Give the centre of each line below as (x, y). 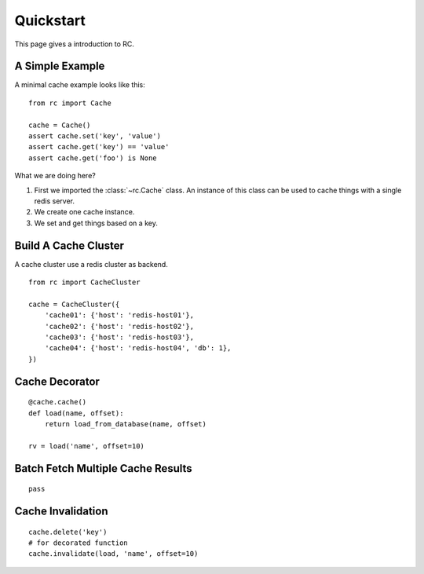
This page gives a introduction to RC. (75, 44)
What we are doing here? (55, 176)
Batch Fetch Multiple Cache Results (103, 468)
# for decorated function (79, 543)
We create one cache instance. (84, 212)
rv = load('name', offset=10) (87, 446)
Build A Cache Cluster (69, 245)
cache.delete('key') (68, 532)
